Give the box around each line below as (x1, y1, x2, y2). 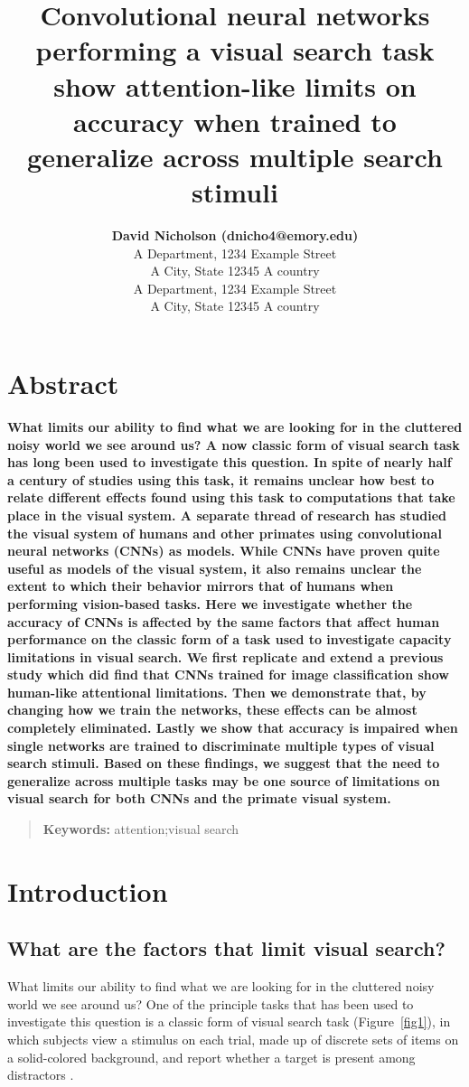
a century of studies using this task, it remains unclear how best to (7, 470, 435, 489)
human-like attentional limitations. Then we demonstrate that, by (7, 682, 427, 701)
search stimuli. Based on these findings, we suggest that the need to (7, 754, 440, 773)
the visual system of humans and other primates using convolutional (7, 523, 442, 542)
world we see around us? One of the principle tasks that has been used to (7, 994, 414, 1013)
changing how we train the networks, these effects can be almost (7, 700, 417, 719)
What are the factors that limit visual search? (7, 934, 446, 962)
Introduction (7, 872, 168, 909)
